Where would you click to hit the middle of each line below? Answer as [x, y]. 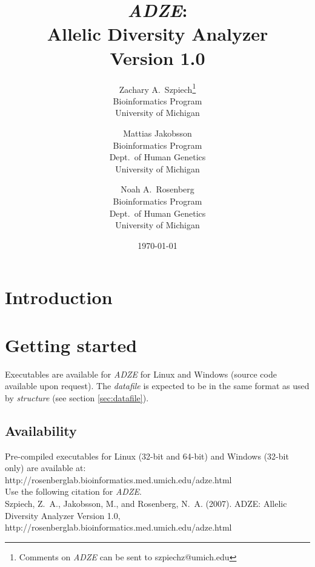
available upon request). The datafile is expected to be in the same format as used [157, 386]
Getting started [71, 345]
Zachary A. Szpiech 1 [157, 88]
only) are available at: [45, 468]
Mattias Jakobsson [157, 133]
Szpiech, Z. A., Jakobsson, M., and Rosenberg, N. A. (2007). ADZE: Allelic [146, 503]
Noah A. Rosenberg [157, 189]
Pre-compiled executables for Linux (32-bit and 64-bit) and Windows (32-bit [147, 456]
